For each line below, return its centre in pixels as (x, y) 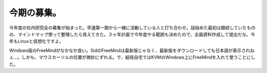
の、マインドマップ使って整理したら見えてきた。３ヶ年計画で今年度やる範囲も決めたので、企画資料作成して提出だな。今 (132, 34)
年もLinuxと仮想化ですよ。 (36, 41)
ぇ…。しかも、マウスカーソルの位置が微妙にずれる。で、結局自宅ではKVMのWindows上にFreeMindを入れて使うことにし (132, 57)
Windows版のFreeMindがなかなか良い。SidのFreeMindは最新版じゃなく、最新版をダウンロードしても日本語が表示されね (132, 50)
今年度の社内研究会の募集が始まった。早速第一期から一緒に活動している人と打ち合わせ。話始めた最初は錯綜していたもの (132, 28)
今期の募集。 (35, 13)
